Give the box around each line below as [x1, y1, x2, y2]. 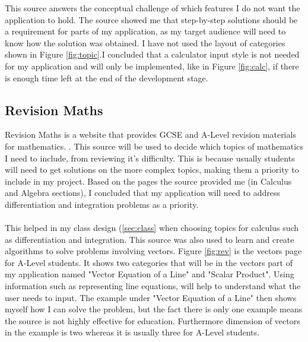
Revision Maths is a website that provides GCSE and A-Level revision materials [5, 128, 296, 141]
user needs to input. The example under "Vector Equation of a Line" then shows [5, 291, 297, 303]
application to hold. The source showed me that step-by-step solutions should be [5, 13, 298, 26]
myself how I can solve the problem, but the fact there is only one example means [5, 303, 303, 315]
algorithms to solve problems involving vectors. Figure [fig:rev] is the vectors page [5, 245, 302, 257]
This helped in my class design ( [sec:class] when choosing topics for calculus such [5, 221, 299, 234]
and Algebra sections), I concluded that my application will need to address [5, 186, 280, 199]
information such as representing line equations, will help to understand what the [5, 280, 301, 292]
